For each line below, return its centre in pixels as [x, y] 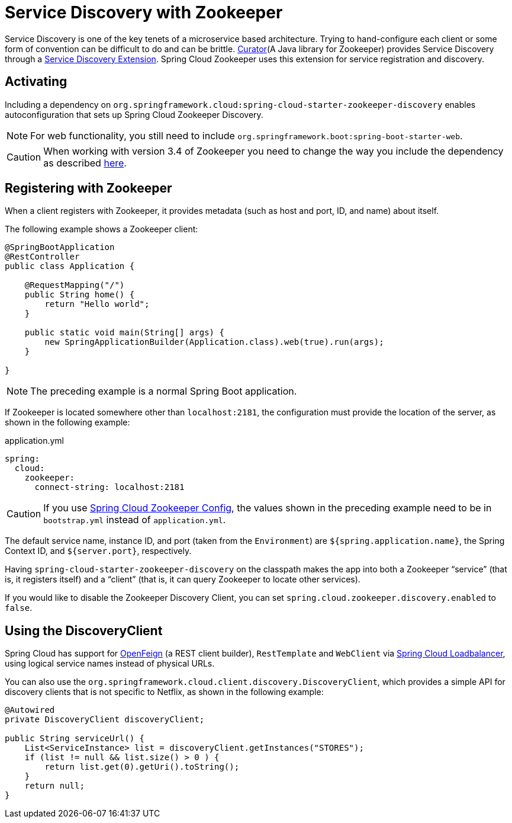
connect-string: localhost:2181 [110, 487]
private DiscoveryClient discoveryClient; [105, 720]
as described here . [85, 163]
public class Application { [70, 266]
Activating [36, 82]
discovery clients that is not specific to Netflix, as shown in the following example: [164, 692]
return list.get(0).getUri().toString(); [142, 767]
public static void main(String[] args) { [124, 333]
